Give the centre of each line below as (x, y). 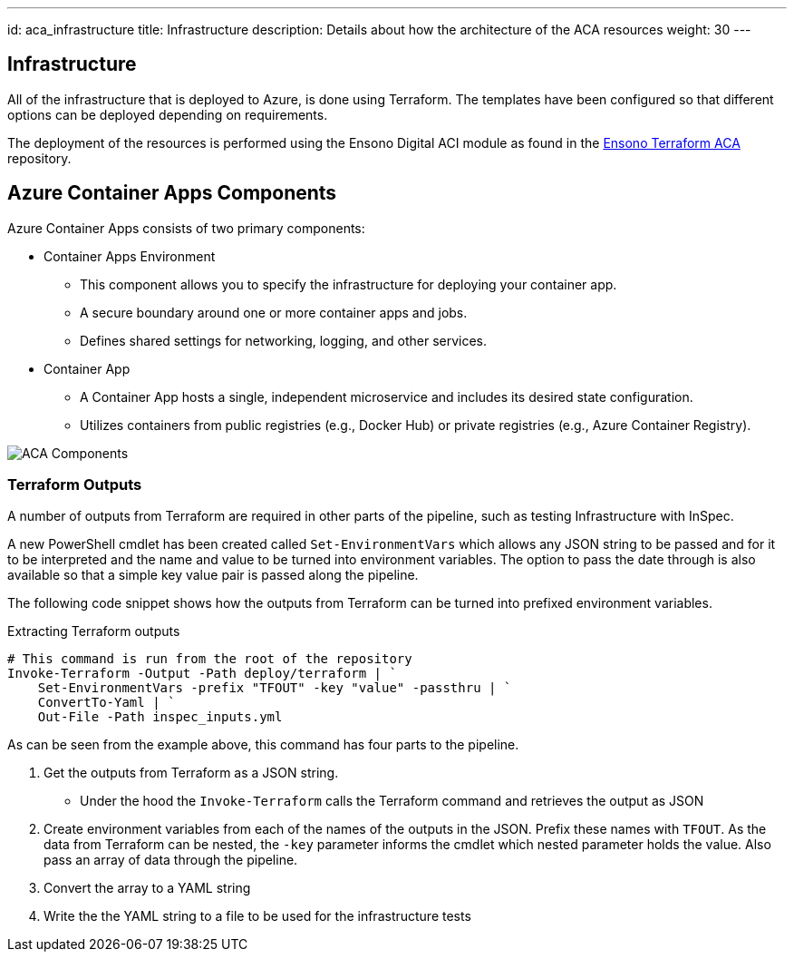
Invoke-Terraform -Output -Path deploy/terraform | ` (202, 674)
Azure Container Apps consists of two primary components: (186, 228)
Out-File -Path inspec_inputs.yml (160, 717)
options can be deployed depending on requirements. (168, 114)
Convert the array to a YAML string (147, 888)
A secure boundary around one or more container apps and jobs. (274, 312)
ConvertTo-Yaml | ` (107, 703)
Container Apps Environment (130, 256)
